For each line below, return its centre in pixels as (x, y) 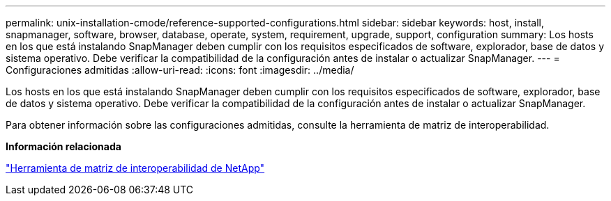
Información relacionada (63, 146)
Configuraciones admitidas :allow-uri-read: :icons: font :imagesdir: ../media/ (180, 70)
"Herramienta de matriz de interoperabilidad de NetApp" (135, 168)
